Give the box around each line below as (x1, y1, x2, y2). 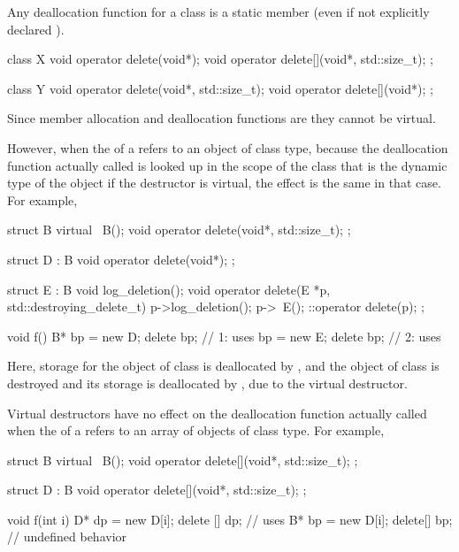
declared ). (7, 19, 65, 38)
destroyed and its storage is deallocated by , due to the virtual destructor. (7, 373, 408, 392)
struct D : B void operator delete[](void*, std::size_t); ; (7, 480, 307, 499)
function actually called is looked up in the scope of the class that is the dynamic (7, 156, 448, 174)
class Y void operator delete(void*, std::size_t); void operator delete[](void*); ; (7, 79, 433, 97)
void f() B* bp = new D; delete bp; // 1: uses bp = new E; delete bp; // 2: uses (7, 326, 441, 345)
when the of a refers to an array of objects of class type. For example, (7, 421, 385, 440)
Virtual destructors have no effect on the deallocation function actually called (7, 403, 427, 422)
